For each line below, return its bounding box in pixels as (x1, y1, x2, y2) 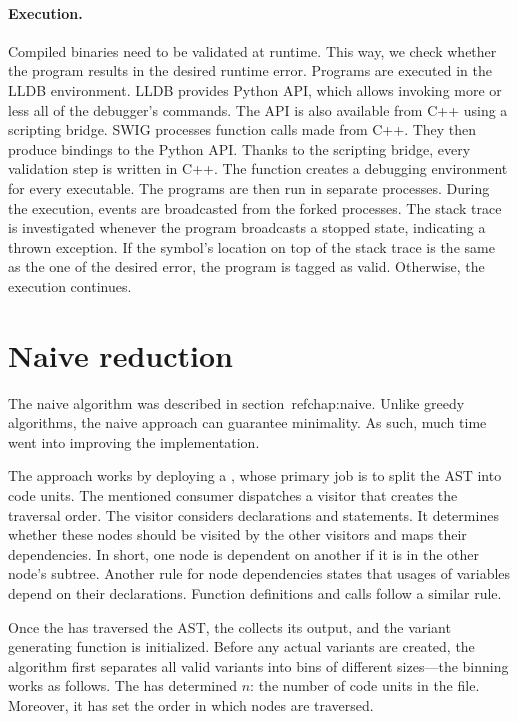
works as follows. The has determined (8, 675, 238, 696)
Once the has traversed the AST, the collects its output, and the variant (8, 616, 451, 637)
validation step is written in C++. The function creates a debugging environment (8, 158, 508, 179)
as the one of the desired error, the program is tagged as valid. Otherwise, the (8, 256, 485, 277)
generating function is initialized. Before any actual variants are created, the (8, 636, 475, 657)
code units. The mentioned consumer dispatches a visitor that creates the (8, 485, 458, 506)
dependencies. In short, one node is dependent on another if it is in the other (8, 543, 480, 564)
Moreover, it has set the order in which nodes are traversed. (8, 694, 374, 715)
